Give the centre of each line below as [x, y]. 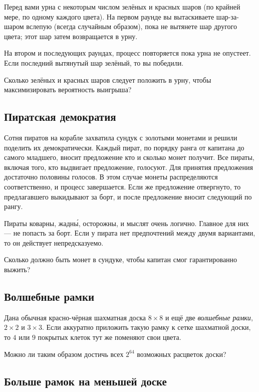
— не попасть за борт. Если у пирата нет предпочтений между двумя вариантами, [130, 233]
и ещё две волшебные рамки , [209, 317]
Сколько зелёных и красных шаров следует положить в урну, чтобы [108, 79]
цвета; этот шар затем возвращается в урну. [71, 36]
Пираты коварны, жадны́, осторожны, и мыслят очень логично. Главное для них [126, 223]
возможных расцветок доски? [182, 354]
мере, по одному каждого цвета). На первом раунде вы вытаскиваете [109, 16]
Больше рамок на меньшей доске [85, 381]
